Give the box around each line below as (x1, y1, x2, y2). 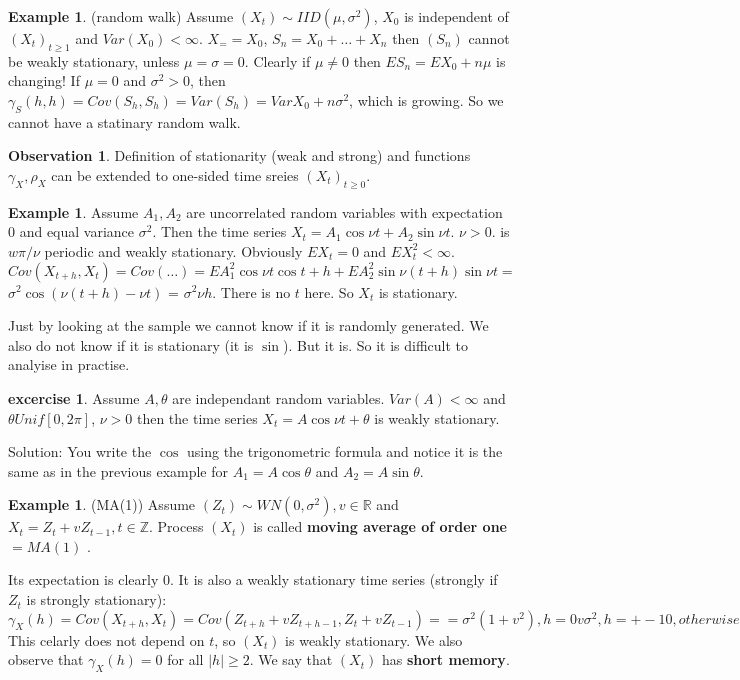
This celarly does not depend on (8, 629, 205, 650)
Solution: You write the (8, 441, 152, 462)
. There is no (212, 281, 291, 302)
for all (167, 649, 204, 670)
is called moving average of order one (253, 516, 507, 537)
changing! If (8, 70, 80, 91)
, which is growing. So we (349, 89, 504, 110)
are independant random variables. (172, 387, 385, 408)
